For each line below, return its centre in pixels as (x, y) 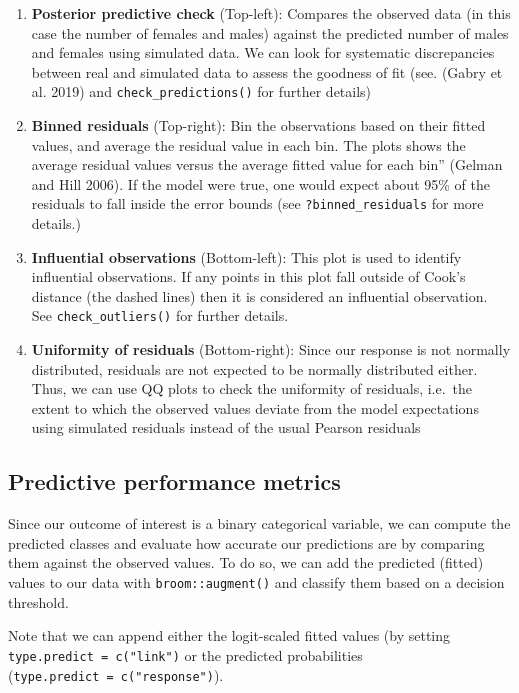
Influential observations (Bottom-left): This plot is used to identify (246, 256)
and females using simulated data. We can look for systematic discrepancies (263, 52)
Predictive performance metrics (174, 481)
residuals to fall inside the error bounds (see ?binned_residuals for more (257, 203)
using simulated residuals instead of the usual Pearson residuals (226, 427)
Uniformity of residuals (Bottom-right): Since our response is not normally (271, 349)
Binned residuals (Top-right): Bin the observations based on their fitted (258, 125)
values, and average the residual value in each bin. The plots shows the (248, 144)
